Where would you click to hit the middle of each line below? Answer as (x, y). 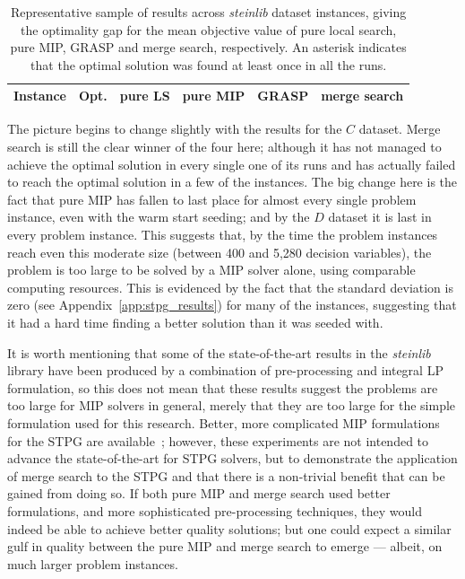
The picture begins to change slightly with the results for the (175, 129)
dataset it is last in (380, 217)
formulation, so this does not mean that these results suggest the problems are (223, 387)
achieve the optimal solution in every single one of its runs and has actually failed (232, 164)
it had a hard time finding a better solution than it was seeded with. (195, 322)
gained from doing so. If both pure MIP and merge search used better (199, 493)
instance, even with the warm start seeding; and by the (159, 217)
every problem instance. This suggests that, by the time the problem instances (223, 235)
